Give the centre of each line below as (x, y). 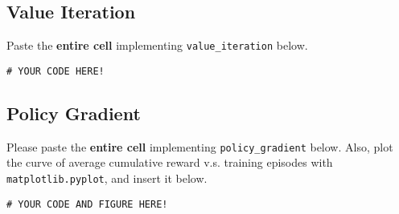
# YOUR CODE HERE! (56, 71)
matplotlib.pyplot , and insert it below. (107, 178)
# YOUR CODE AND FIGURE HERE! (87, 204)
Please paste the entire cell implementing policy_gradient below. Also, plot (200, 146)
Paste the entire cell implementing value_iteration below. (157, 45)
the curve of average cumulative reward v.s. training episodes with (170, 162)
